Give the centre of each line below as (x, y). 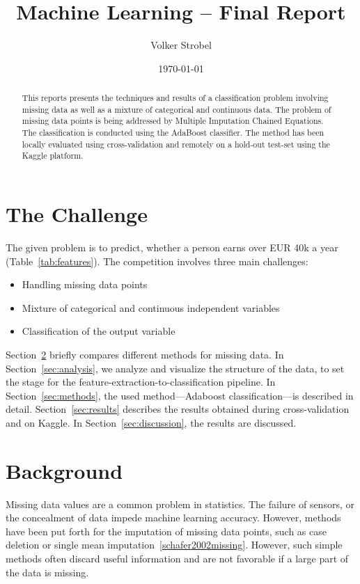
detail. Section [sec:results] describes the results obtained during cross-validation (178, 409)
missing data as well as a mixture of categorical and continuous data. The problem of (177, 109)
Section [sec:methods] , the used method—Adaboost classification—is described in (180, 395)
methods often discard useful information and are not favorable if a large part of (177, 559)
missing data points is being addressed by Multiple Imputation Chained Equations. (173, 121)
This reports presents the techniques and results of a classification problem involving (175, 98)
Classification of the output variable (99, 331)
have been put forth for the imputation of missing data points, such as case (166, 531)
